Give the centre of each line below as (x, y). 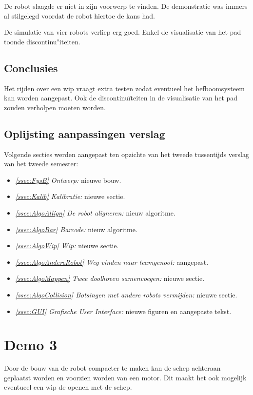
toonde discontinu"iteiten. (42, 41)
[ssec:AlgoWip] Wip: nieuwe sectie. (67, 246)
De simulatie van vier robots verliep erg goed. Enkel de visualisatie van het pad (123, 32)
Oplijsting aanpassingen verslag (85, 133)
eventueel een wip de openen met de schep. (68, 387)
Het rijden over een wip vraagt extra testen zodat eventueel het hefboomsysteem (124, 88)
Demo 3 (31, 345)
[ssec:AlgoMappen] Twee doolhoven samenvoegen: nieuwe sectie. (110, 278)
